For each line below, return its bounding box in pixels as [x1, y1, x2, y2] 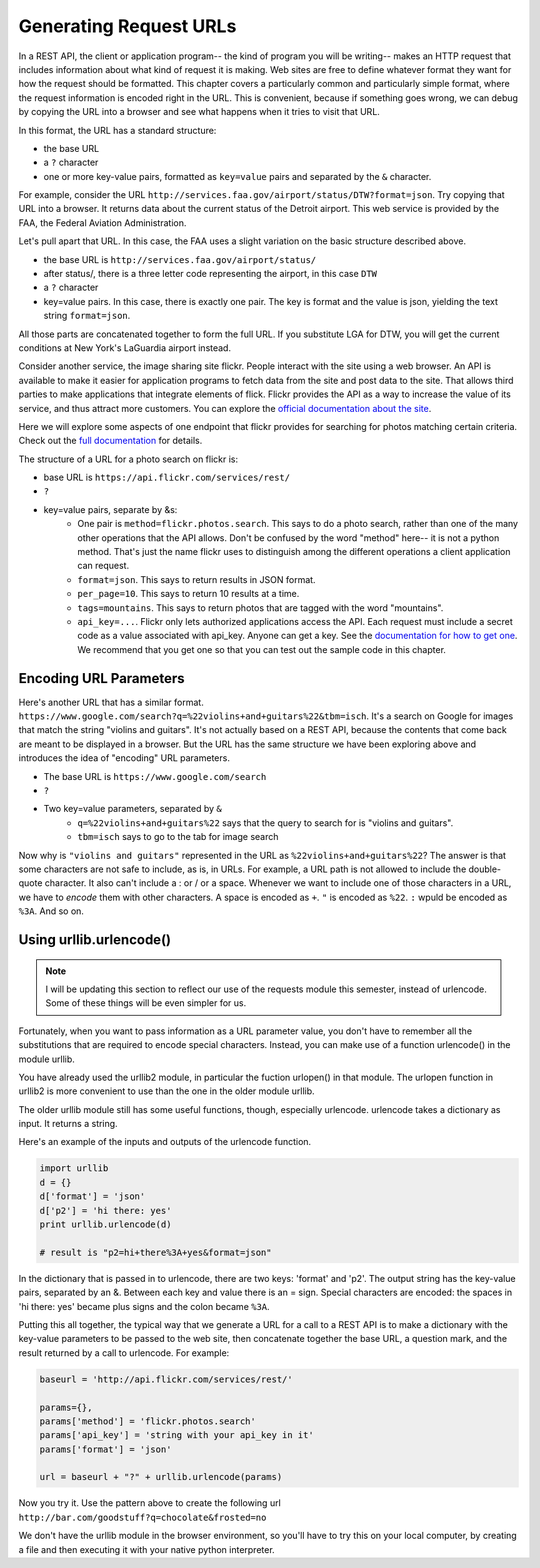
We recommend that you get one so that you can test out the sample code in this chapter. [77, 643, 447, 655]
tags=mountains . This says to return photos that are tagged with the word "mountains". [77, 601, 444, 614]
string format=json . [43, 310, 131, 322]
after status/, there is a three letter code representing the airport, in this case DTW [43, 268, 378, 280]
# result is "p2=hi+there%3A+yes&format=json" [39, 1246, 272, 1258]
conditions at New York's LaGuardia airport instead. [18, 341, 232, 354]
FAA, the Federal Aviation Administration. [18, 216, 187, 229]
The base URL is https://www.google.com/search [43, 770, 267, 782]
